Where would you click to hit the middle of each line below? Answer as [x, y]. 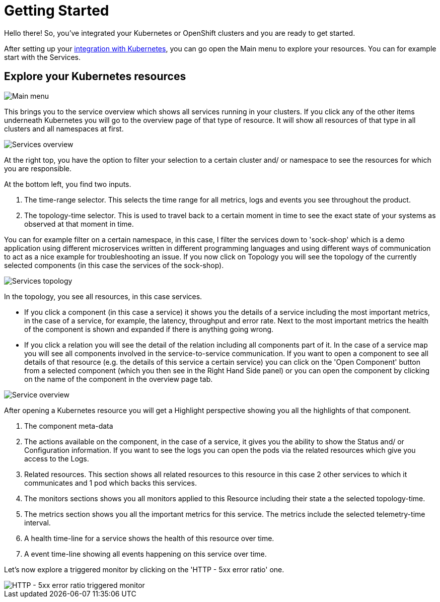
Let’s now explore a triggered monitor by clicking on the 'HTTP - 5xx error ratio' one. [144, 569]
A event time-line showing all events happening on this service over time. [145, 554]
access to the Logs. [57, 458]
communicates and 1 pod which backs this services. [111, 483]
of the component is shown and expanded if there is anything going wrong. [149, 329]
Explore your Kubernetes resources [95, 77]
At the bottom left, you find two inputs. [68, 184]
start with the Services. [42, 57]
